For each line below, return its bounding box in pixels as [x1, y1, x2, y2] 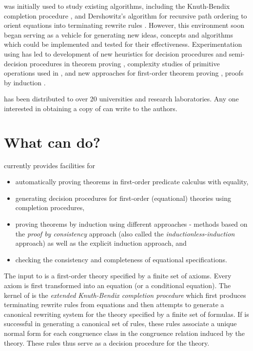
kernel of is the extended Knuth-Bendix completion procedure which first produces [4, 290, 246, 300]
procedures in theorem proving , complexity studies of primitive [29, 58, 220, 68]
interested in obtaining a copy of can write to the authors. [4, 103, 177, 113]
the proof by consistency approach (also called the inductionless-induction [15, 228, 235, 238]
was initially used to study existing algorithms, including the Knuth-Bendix [4, 1, 230, 11]
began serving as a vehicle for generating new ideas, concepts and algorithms [4, 29, 233, 39]
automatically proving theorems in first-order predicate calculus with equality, [15, 176, 249, 187]
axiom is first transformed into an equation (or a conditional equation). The [4, 280, 231, 290]
